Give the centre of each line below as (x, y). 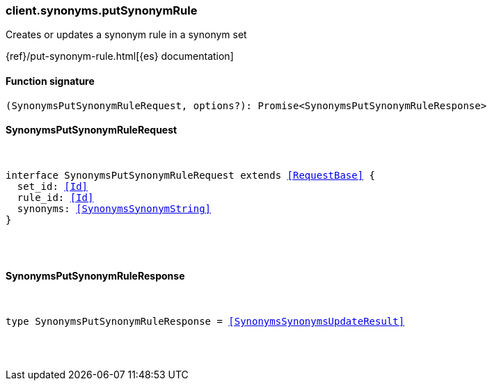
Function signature (50, 81)
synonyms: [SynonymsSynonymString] (114, 208)
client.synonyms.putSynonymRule (102, 10)
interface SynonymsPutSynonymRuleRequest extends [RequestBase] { (191, 175)
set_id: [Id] (53, 186)
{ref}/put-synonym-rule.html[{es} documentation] (120, 56)
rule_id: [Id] (55, 197)
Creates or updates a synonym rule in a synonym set (126, 35)
